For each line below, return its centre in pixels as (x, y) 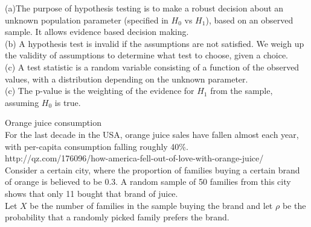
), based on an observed (249, 20)
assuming (22, 102)
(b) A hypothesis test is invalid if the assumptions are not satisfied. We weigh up (155, 43)
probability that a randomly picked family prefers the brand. (117, 217)
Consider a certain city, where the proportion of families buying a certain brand (152, 169)
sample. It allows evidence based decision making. (97, 32)
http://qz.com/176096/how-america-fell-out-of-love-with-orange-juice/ (134, 158)
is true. (68, 102)
